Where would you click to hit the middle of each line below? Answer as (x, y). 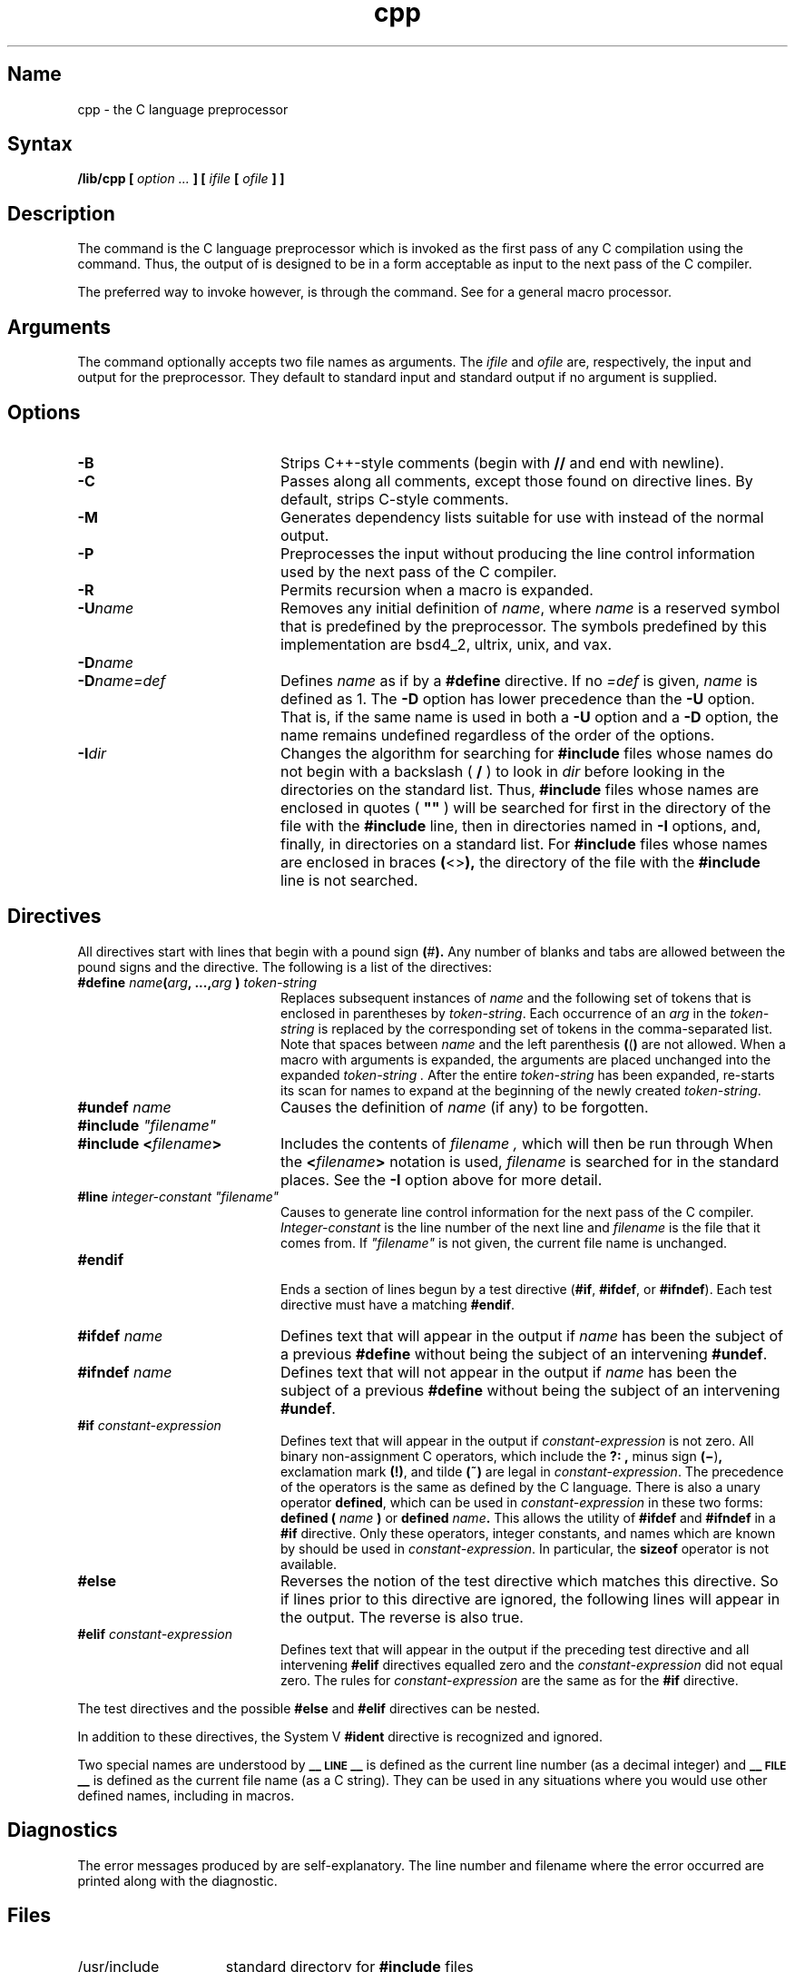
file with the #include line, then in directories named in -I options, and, (520, 825)
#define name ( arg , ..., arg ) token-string (197, 982)
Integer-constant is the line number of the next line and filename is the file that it (520, 1227)
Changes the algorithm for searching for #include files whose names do (526, 753)
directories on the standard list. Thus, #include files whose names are (520, 789)
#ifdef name (120, 1335)
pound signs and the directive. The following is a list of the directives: (285, 966)
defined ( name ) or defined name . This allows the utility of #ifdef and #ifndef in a (528, 1517)
